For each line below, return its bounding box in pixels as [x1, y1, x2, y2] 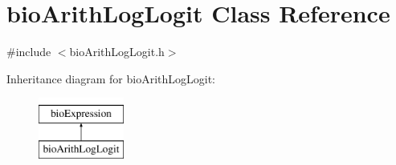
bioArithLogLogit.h [69, 43, 165, 60]
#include [6, 43, 51, 60]
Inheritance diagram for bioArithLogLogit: [6, 70, 215, 87]
